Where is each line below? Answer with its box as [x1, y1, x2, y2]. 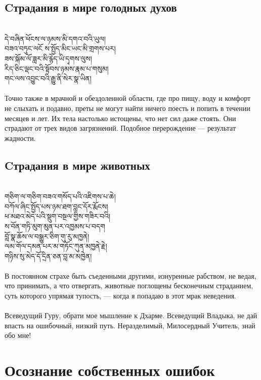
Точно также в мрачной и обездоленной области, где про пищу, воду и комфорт [5, 93, 251, 103]
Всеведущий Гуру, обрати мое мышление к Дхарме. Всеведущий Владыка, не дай [5, 310, 257, 321]
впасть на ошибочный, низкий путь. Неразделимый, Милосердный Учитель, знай [5, 320, 255, 330]
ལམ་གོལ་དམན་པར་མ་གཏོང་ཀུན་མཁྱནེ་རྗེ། [5, 241, 107, 251]
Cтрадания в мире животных [5, 157, 150, 173]
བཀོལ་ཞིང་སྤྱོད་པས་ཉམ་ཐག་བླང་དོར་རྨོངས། [5, 201, 108, 211]
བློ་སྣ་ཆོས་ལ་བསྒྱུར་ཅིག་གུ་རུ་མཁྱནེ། [5, 231, 90, 241]
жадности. [5, 132, 36, 143]
